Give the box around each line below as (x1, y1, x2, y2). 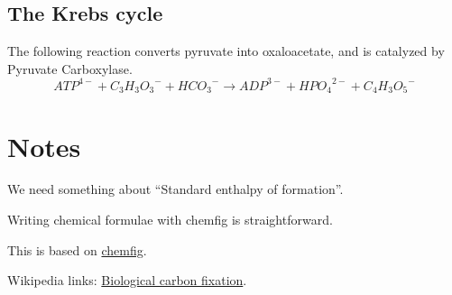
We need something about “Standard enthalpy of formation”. (7, 180, 344, 198)
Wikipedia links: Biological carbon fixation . (7, 271, 247, 290)
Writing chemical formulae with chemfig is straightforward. (7, 210, 333, 229)
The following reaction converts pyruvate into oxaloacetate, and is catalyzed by (7, 41, 445, 60)
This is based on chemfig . (7, 240, 147, 259)
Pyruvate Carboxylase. (7, 59, 133, 78)
